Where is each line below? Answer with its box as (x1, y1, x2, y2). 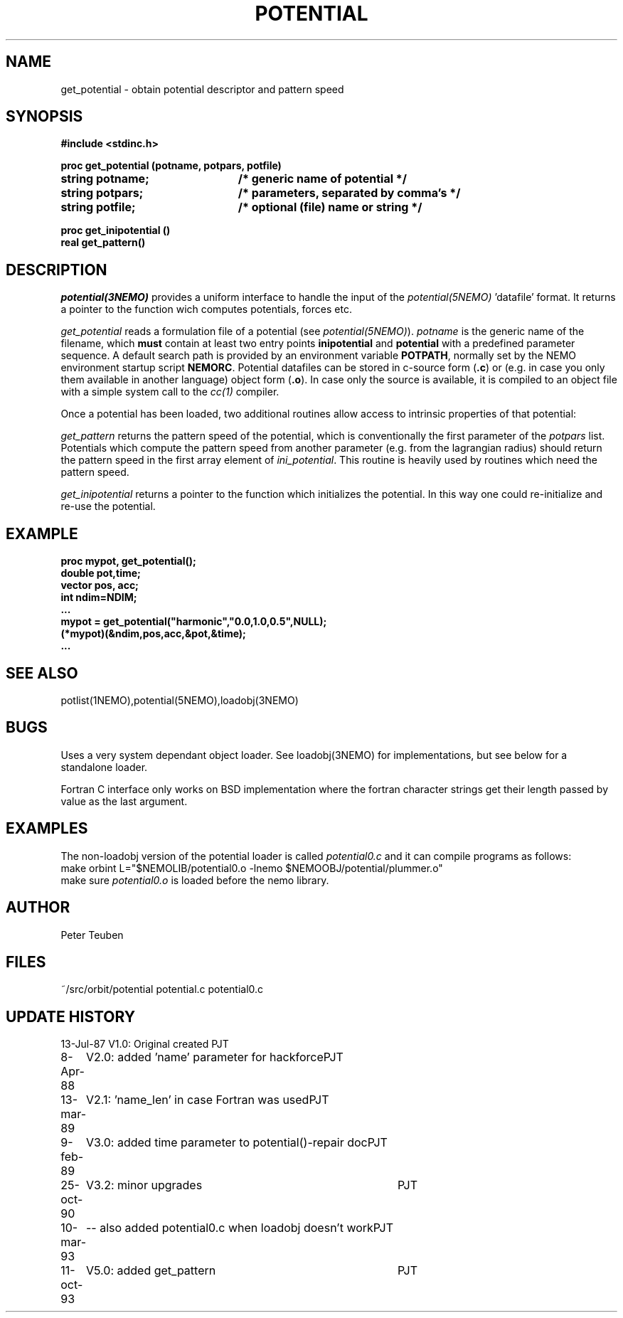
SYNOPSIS (6, 107, 83, 126)
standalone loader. (60, 760, 148, 773)
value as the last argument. (60, 794, 188, 807)
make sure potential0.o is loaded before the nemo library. (60, 873, 329, 886)
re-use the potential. (60, 500, 156, 513)
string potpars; (60, 186, 144, 201)
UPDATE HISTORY (6, 1007, 136, 1026)
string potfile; (60, 200, 136, 215)
